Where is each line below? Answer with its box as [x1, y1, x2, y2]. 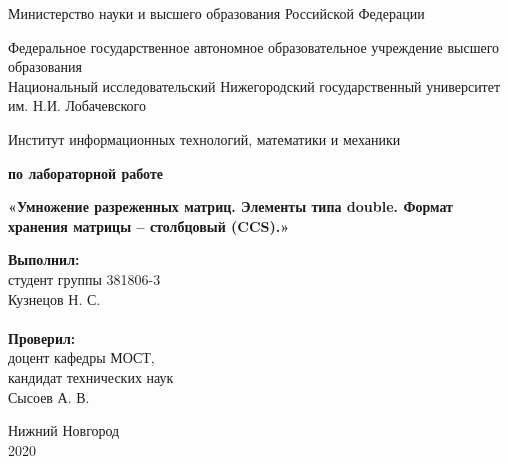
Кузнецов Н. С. [8, 288, 101, 309]
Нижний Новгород [8, 420, 120, 441]
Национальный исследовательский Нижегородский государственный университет [8, 75, 501, 96]
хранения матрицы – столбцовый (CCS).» [8, 215, 290, 236]
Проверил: [8, 327, 76, 348]
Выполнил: [8, 249, 80, 270]
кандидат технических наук [8, 366, 174, 387]
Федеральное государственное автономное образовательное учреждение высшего [8, 36, 500, 57]
